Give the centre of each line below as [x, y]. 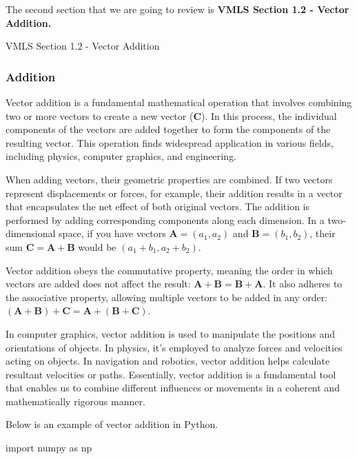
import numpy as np [49, 448]
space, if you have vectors [112, 233]
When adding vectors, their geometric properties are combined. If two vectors [169, 179]
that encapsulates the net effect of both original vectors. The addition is [157, 206]
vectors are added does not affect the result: [98, 284]
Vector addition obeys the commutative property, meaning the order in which [169, 270]
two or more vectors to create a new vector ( [100, 115]
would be [97, 246]
